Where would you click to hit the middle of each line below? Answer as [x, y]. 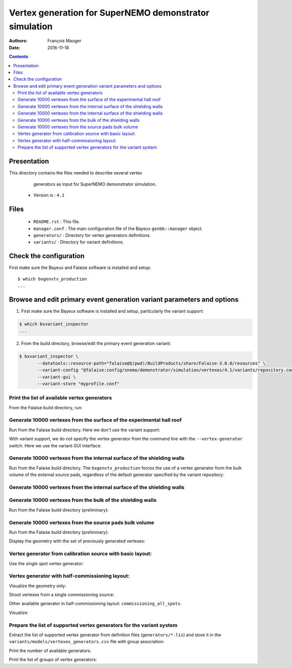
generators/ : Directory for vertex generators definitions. [92, 235]
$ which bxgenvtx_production [52, 279]
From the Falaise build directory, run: [46, 407]
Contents [19, 57]
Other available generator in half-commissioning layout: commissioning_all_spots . [95, 604]
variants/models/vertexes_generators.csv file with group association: [87, 642]
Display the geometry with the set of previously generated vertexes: [77, 541]
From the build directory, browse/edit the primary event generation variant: [96, 344]
